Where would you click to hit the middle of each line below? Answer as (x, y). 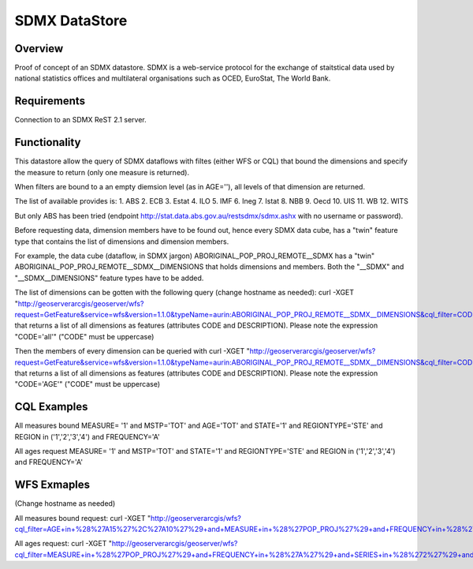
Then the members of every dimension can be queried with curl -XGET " (132, 351)
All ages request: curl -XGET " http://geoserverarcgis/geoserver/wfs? (126, 544)
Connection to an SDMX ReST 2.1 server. (81, 120)
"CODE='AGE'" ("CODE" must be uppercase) (88, 384)
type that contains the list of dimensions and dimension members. (122, 241)
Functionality (48, 142)
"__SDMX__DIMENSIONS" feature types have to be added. (109, 278)
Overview (39, 49)
